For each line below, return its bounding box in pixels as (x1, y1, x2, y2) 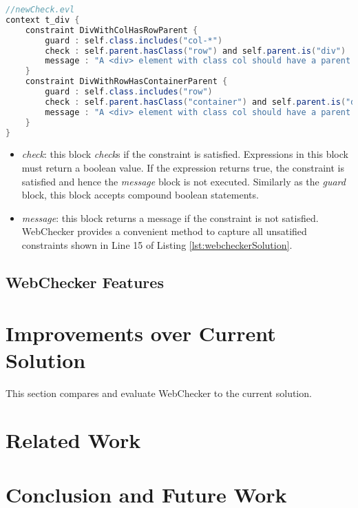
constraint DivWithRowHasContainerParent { (25, 77, 228, 87)
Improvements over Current (6, 318, 276, 347)
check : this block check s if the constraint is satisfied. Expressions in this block (21, 147, 348, 161)
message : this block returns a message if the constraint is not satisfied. (21, 210, 319, 225)
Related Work (6, 426, 141, 454)
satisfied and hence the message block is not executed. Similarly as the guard (21, 174, 346, 188)
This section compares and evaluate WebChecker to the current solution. (6, 385, 312, 400)
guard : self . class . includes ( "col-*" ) (45, 35, 223, 45)
